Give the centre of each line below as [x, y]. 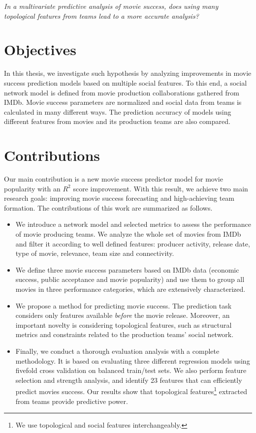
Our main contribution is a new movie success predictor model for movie [113, 179]
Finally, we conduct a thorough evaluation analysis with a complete [117, 351]
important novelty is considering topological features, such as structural [124, 325]
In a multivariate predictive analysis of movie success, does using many [111, 6]
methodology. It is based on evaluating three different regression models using [133, 360]
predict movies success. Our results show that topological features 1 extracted [131, 390]
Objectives [40, 49]
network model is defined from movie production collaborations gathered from [122, 92]
